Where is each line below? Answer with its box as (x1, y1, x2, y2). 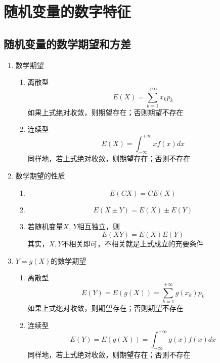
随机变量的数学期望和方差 (4, 35, 131, 51)
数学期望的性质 (15, 170, 65, 180)
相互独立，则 (77, 221, 120, 231)
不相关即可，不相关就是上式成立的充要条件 (62, 238, 204, 249)
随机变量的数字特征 (4, 1, 131, 22)
